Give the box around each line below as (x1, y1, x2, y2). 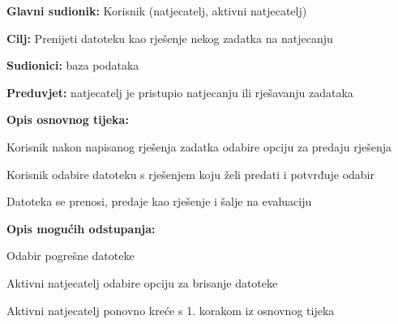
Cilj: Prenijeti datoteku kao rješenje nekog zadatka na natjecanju (6, 29, 333, 46)
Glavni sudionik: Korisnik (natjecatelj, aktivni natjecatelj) (6, 2, 307, 19)
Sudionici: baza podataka (6, 57, 139, 74)
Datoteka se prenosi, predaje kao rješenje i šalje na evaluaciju (6, 193, 312, 210)
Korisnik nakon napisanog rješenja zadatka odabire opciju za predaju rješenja (6, 138, 392, 155)
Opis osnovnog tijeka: (6, 111, 129, 128)
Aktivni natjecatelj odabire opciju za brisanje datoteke (6, 274, 278, 291)
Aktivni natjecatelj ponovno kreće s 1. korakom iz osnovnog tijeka (6, 301, 335, 318)
